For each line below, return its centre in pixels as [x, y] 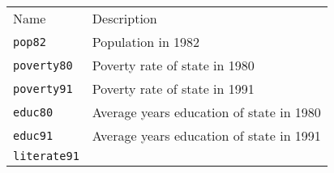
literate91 [46, 156]
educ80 [33, 112]
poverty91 [43, 89]
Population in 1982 [146, 42]
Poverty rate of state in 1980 [173, 65]
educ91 [33, 135]
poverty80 [43, 65]
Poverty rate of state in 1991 [173, 89]
